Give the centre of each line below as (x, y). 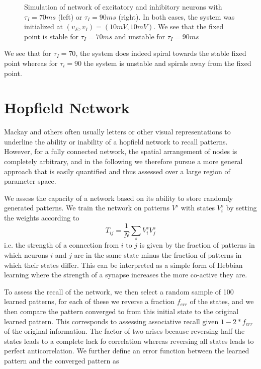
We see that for (28, 53)
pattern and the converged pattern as (62, 361)
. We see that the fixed (189, 26)
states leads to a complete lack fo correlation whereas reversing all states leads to (129, 341)
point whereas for (31, 63)
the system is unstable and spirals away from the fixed (167, 63)
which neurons (26, 255)
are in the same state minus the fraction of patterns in (158, 255)
